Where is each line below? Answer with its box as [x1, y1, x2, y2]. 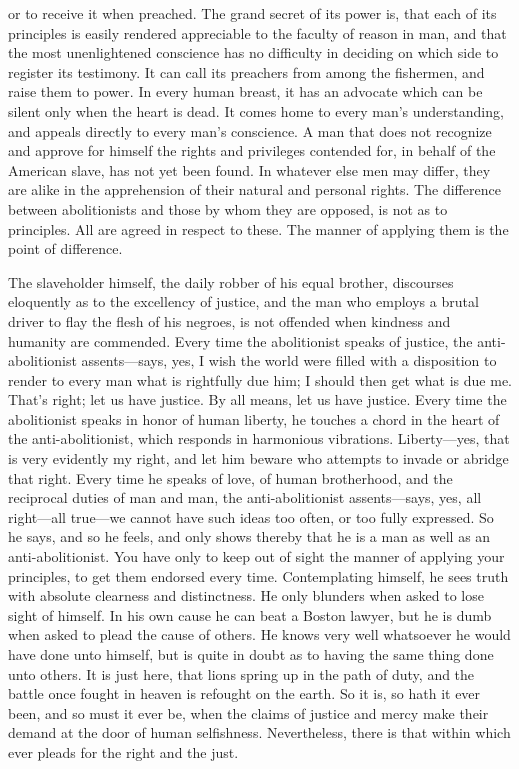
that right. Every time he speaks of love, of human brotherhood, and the [8, 467, 453, 488]
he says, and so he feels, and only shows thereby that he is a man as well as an [8, 526, 491, 547]
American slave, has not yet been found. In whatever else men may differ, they [8, 159, 491, 180]
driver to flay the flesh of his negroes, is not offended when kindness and [8, 310, 451, 331]
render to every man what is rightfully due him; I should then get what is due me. [8, 369, 512, 390]
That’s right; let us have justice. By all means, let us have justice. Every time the [8, 389, 507, 410]
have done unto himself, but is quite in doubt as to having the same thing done [8, 644, 494, 664]
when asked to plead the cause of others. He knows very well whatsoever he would [8, 624, 511, 645]
